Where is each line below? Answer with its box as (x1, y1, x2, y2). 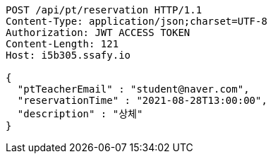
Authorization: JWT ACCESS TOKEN (6, 27, 190, 38)
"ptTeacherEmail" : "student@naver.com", (17, 83, 250, 95)
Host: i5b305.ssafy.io (6, 49, 131, 61)
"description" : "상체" (17, 108, 143, 119)
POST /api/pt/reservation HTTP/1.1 (6, 4, 202, 16)
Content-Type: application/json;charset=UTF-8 (6, 16, 267, 27)
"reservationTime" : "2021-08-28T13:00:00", (17, 95, 267, 106)
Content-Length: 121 (6, 38, 119, 49)
